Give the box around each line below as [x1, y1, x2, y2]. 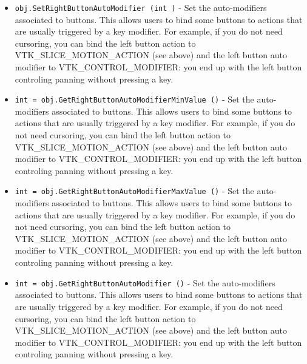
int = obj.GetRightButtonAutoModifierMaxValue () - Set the [15, 184, 254, 197]
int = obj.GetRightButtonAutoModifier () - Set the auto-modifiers [15, 276, 275, 289]
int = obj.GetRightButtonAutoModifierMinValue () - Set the [15, 93, 254, 106]
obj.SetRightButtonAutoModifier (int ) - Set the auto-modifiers [15, 1, 267, 13]
